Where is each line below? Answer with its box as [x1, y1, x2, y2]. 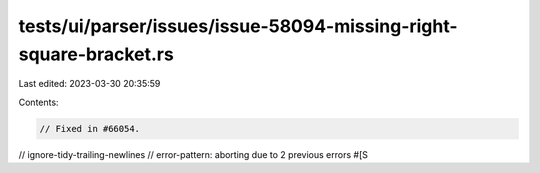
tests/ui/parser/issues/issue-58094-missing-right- [18, 15, 459, 37]
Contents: [18, 96, 59, 108]
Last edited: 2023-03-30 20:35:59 [18, 78, 161, 90]
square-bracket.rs [18, 43, 174, 65]
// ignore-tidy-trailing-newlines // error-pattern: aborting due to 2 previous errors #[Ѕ [18, 148, 369, 160]
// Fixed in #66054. [39, 123, 140, 134]
